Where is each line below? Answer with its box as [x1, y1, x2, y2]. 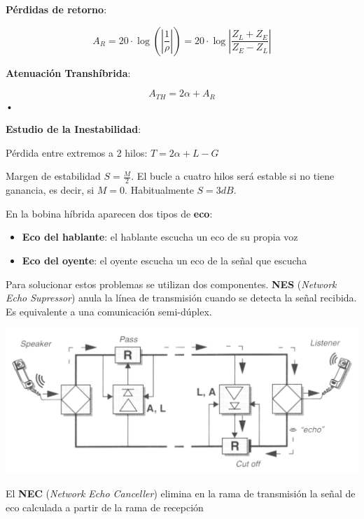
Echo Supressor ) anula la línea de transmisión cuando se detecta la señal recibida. [6, 290, 357, 305]
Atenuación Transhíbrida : [6, 65, 131, 80]
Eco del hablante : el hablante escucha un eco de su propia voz [22, 229, 298, 244]
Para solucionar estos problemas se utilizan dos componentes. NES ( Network [6, 276, 337, 291]
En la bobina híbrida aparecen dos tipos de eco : [6, 206, 213, 220]
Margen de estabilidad [6, 169, 101, 183]
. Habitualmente [125, 183, 194, 197]
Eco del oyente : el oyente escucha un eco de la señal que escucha [22, 253, 307, 268]
